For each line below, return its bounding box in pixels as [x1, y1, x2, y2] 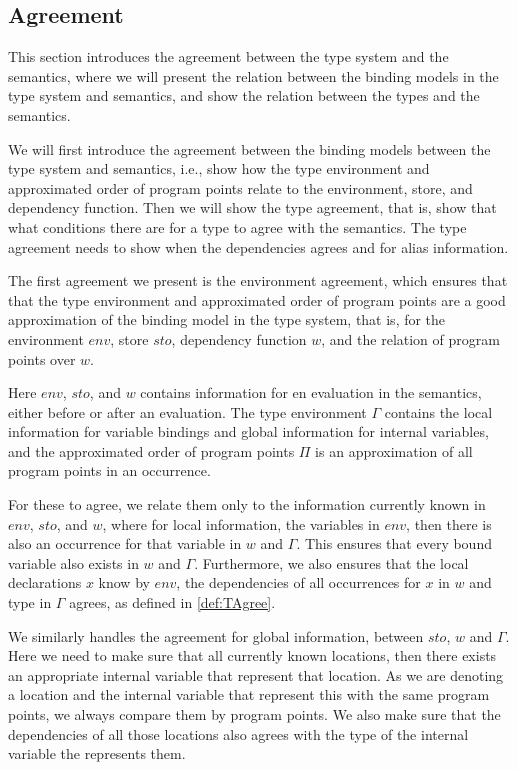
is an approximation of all [315, 440, 473, 461]
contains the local [384, 401, 493, 422]
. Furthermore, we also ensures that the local [194, 552, 469, 573]
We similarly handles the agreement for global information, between [8, 625, 424, 646]
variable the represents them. [8, 743, 186, 764]
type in [8, 592, 52, 613]
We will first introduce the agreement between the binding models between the [8, 138, 491, 159]
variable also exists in [8, 552, 139, 573]
